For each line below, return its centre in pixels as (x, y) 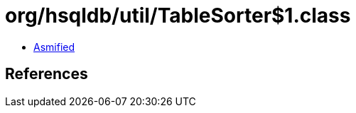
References (47, 74)
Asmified (54, 47)
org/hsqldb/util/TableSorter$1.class (178, 16)
